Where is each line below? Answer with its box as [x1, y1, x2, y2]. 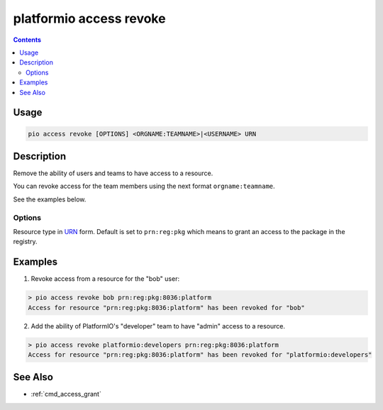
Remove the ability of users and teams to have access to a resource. [13, 169, 213, 177]
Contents [13, 35, 42, 44]
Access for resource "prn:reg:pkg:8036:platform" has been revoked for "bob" [28, 304, 305, 311]
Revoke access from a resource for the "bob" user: [30, 275, 180, 283]
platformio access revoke [13, 11, 166, 26]
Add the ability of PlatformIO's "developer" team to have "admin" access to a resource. [30, 321, 285, 330]
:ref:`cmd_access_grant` [30, 390, 102, 399]
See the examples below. [13, 195, 87, 204]
